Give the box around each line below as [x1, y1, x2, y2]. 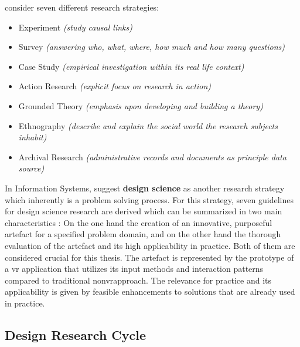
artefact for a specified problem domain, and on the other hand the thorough [5, 228, 281, 240]
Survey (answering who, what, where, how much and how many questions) [18, 41, 285, 53]
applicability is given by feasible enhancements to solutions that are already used [5, 285, 295, 298]
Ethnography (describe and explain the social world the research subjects [18, 119, 278, 132]
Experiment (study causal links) [18, 21, 132, 33]
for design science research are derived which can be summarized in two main [5, 205, 282, 217]
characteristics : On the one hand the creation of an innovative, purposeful [5, 216, 272, 228]
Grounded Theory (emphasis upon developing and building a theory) [18, 99, 263, 112]
